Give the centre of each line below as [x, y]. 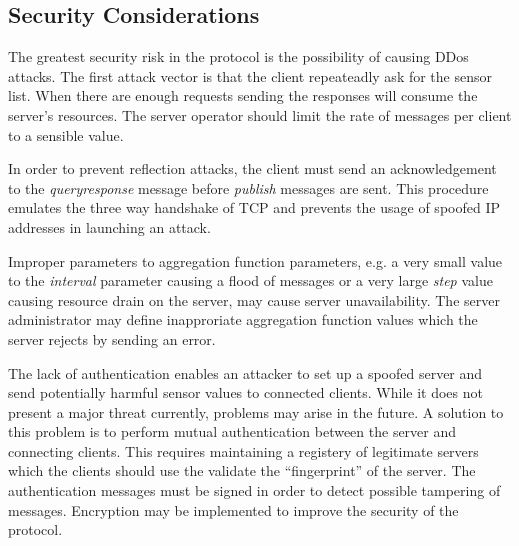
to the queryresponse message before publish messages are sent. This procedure [248, 187]
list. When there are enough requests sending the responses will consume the [243, 95]
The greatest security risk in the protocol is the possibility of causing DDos [238, 56]
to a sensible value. [66, 134]
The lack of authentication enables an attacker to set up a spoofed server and [245, 372]
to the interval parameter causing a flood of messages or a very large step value [250, 280]
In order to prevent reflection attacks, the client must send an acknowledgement [252, 168]
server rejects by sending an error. [112, 338]
